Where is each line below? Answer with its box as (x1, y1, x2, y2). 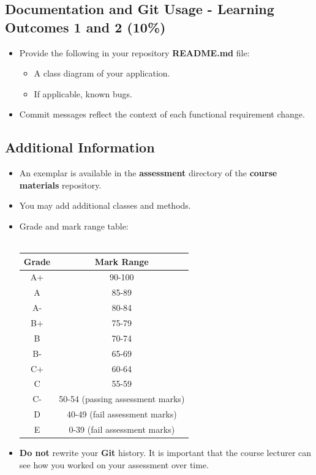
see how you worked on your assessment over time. (19, 458, 209, 471)
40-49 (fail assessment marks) (66, 408, 177, 421)
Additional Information (5, 138, 155, 157)
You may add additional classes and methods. (19, 199, 191, 212)
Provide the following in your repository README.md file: (19, 46, 250, 59)
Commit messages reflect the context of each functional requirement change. (19, 108, 305, 121)
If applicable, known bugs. (34, 87, 132, 100)
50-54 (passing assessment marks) (59, 392, 185, 405)
